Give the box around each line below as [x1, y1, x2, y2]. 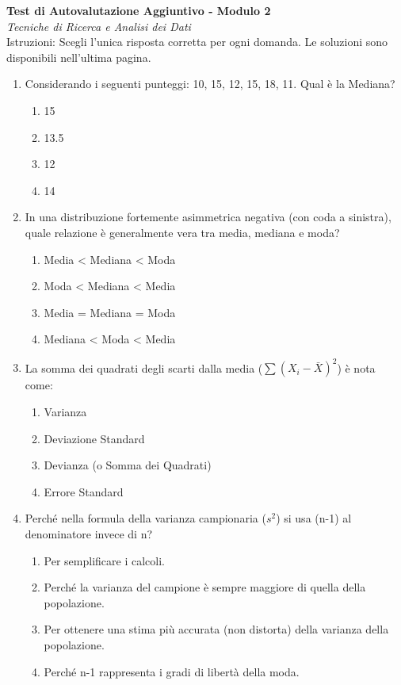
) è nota [337, 359, 376, 376]
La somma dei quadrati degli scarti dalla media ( [25, 359, 263, 376]
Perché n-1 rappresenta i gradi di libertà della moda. [44, 663, 300, 679]
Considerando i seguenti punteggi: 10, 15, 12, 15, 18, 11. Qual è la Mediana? [25, 75, 395, 92]
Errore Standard [44, 483, 124, 499]
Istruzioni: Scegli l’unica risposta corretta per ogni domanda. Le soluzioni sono [6, 33, 388, 50]
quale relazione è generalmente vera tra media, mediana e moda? [25, 224, 340, 240]
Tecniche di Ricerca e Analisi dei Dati [6, 17, 191, 34]
